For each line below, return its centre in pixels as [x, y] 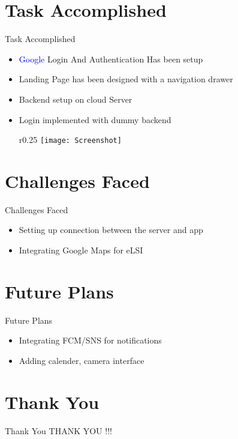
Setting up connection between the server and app [111, 230]
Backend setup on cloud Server [76, 99]
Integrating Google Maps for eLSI [81, 250]
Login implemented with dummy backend [95, 119]
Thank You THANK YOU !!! [58, 430]
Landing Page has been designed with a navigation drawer [126, 79]
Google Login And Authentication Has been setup [111, 59]
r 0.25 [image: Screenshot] [70, 140]
